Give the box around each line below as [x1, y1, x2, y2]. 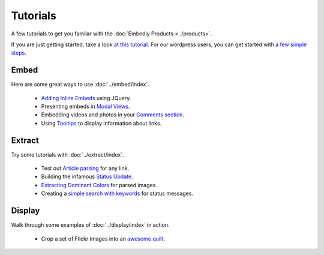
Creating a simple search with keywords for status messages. [41, 190, 193, 197]
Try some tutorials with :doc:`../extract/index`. [11, 151, 124, 158]
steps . [11, 49, 27, 56]
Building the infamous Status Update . [41, 173, 133, 180]
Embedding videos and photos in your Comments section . [41, 111, 185, 118]
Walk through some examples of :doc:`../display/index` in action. [11, 221, 170, 229]
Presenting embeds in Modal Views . [41, 103, 130, 110]
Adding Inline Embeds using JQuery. [41, 94, 131, 101]
